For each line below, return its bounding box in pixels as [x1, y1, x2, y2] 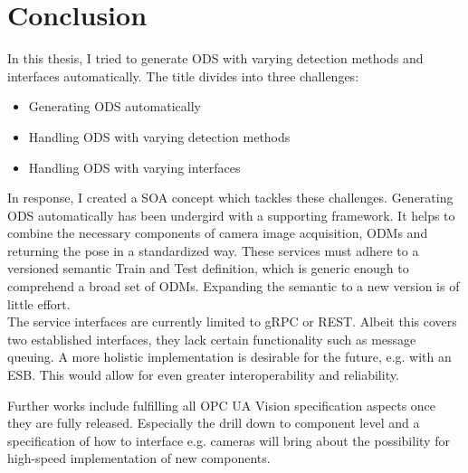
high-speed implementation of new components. [7, 449, 271, 468]
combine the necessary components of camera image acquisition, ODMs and [7, 223, 428, 242]
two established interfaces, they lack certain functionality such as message [7, 329, 416, 348]
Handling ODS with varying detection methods [28, 127, 291, 146]
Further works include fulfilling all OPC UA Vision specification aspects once [7, 395, 436, 414]
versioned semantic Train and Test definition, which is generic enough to [7, 259, 409, 278]
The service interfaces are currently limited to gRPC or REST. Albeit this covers [7, 312, 457, 331]
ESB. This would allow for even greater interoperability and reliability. [7, 365, 399, 384]
